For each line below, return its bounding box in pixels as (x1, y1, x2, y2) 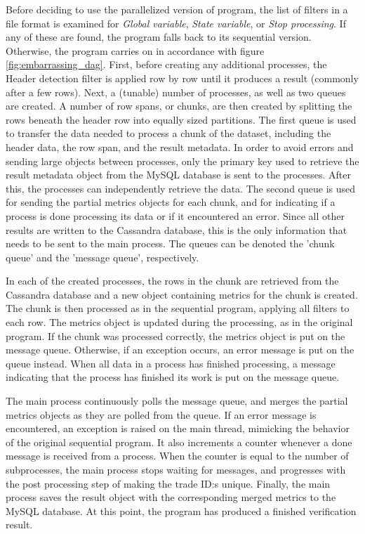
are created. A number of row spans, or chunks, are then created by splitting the (6, 98, 352, 113)
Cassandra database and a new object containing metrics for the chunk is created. (6, 287, 358, 301)
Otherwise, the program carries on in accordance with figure (6, 43, 265, 58)
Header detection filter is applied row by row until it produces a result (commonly (6, 70, 359, 85)
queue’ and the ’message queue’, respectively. (6, 249, 199, 264)
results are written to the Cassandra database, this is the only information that (6, 222, 347, 237)
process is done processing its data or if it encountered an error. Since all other (6, 208, 345, 223)
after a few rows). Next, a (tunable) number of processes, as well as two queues (6, 84, 346, 99)
